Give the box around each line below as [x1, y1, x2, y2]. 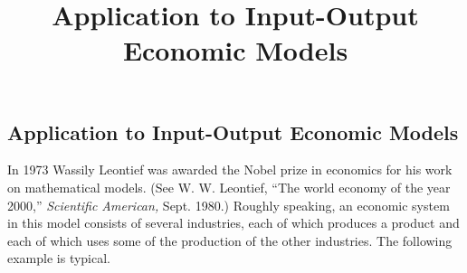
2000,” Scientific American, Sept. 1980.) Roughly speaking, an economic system [7, 195, 450, 214]
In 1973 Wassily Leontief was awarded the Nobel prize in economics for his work [7, 160, 453, 179]
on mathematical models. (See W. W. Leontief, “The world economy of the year [7, 177, 451, 196]
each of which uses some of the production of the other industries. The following [7, 231, 453, 249]
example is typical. [7, 249, 111, 268]
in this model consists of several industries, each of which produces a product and [7, 213, 460, 232]
